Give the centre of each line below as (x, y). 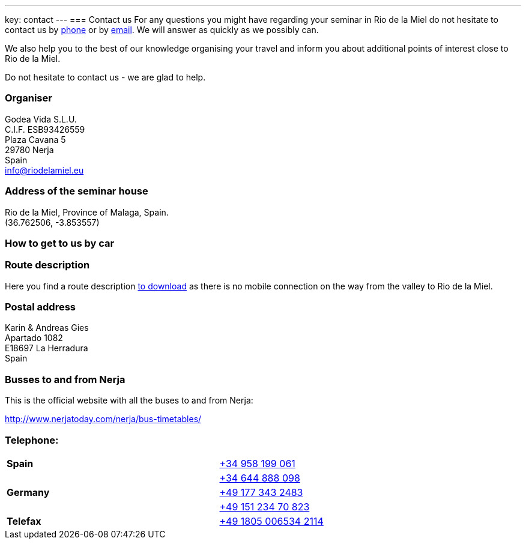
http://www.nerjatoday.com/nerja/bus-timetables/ (103, 419)
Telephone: (32, 440)
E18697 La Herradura (47, 348)
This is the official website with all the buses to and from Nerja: (129, 400)
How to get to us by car (60, 243)
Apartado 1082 (34, 338)
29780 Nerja (29, 150)
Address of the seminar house (77, 191)
